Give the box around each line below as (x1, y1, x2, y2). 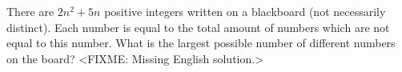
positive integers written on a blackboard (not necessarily (104, 3, 386, 19)
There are (6, 3, 54, 19)
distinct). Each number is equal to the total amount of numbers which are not (6, 18, 390, 35)
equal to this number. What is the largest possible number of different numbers (6, 34, 396, 51)
